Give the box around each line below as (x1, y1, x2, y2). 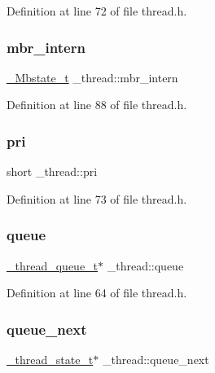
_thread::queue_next (102, 351, 209, 368)
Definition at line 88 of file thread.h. (7, 96, 187, 113)
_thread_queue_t (7, 257, 99, 274)
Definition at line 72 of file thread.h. (7, 2, 187, 19)
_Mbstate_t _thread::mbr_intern (7, 68, 178, 86)
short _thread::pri (7, 163, 98, 180)
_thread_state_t (7, 351, 94, 368)
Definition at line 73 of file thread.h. (7, 190, 187, 207)
